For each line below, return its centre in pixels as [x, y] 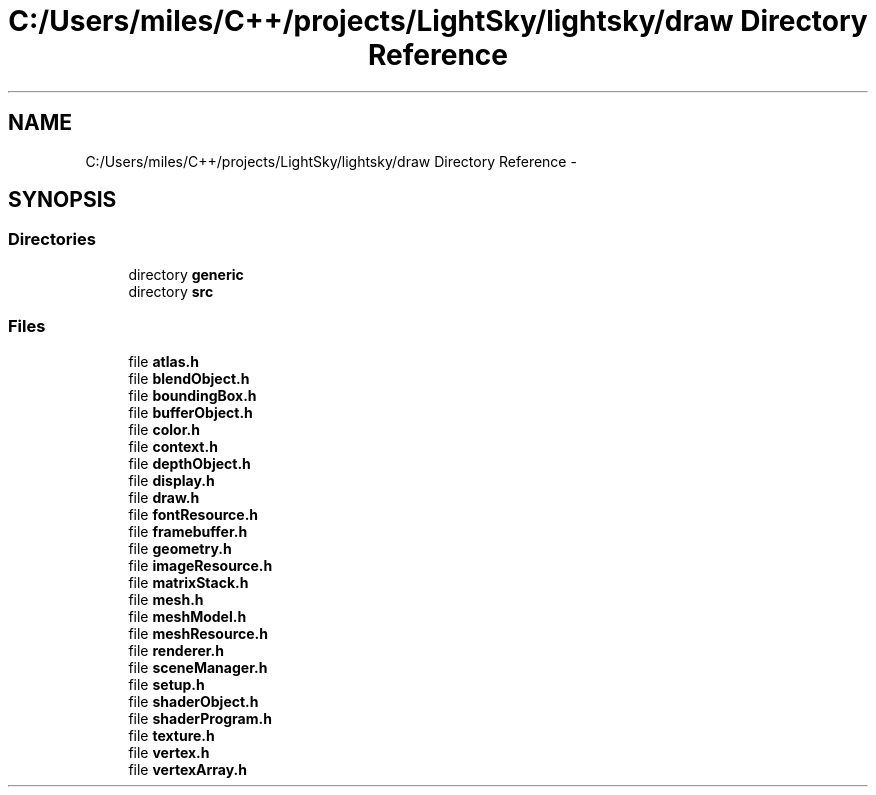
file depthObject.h [189, 463]
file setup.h [166, 684]
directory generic [186, 274]
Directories [52, 239]
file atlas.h [163, 361]
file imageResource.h [200, 565]
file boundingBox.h [192, 395]
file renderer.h [176, 650]
